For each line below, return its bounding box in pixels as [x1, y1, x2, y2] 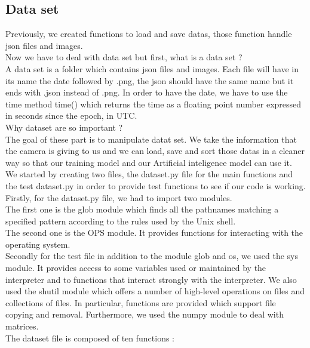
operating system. [5, 238, 70, 250]
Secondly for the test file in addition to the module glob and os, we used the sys [5, 250, 299, 262]
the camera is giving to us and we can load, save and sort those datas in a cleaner [5, 144, 305, 157]
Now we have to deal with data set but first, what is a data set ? [5, 51, 243, 63]
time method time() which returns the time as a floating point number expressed [5, 97, 302, 110]
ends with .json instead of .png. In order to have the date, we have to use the [5, 86, 288, 98]
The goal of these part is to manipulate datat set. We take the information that [5, 133, 297, 145]
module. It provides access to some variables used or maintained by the [5, 261, 266, 274]
